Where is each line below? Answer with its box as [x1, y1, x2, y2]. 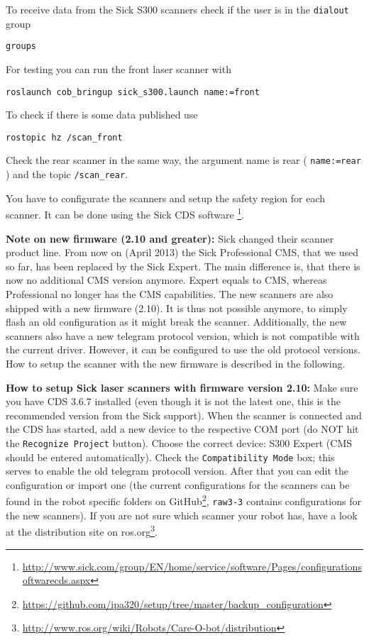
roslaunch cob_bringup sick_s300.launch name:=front [6, 87, 260, 97]
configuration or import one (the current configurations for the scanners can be [6, 477, 350, 492]
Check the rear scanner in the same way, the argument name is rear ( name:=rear [6, 153, 361, 167]
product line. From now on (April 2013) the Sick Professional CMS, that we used [6, 245, 359, 260]
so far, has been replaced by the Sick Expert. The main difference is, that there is [6, 258, 360, 273]
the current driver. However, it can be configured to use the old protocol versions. [6, 342, 360, 357]
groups [6, 41, 36, 52]
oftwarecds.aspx [22, 573, 91, 587]
